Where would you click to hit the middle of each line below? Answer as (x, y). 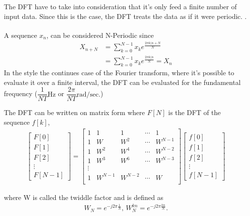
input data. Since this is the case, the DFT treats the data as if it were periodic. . (125, 16)
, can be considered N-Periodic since (100, 35)
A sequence (21, 35)
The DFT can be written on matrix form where (75, 112)
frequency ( (21, 93)
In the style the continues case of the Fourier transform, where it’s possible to (119, 73)
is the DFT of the (195, 112)
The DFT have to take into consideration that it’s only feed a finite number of (120, 6)
